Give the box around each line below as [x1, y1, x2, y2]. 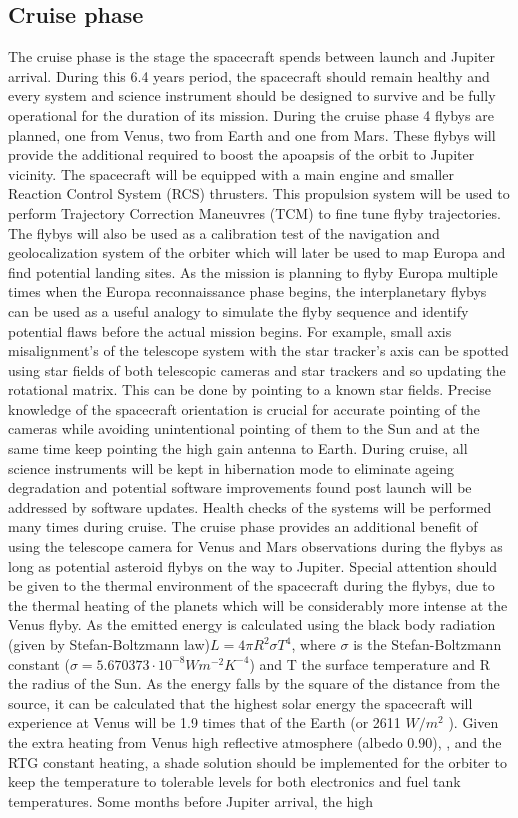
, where [291, 634, 336, 655]
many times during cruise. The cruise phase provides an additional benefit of [8, 516, 478, 537]
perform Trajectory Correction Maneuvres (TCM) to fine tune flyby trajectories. [8, 202, 501, 223]
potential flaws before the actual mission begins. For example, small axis [8, 320, 452, 341]
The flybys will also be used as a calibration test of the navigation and [8, 222, 440, 243]
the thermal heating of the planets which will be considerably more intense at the [8, 594, 508, 615]
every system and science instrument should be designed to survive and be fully [8, 85, 496, 106]
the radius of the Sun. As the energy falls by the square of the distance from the [8, 673, 500, 694]
